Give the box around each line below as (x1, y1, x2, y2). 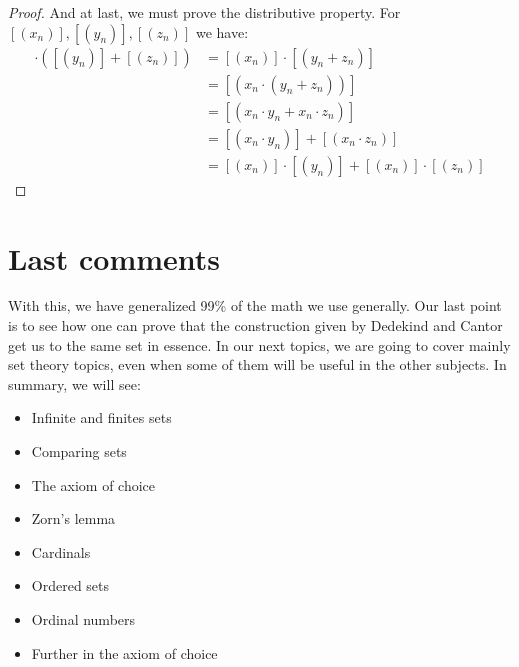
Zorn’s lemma (31, 508, 116, 529)
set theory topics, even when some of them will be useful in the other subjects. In (8, 354, 507, 375)
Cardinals (31, 541, 91, 562)
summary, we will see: (8, 373, 141, 394)
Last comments (8, 237, 221, 278)
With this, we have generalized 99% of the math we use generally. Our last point (8, 295, 502, 316)
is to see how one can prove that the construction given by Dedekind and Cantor (8, 315, 503, 336)
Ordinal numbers (31, 609, 136, 629)
